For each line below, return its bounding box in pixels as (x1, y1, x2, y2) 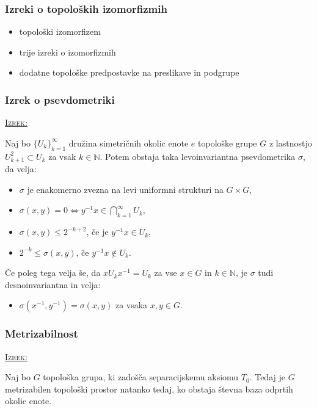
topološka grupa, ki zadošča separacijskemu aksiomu (43, 371, 239, 383)
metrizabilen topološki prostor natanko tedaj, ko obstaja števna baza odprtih (5, 382, 293, 395)
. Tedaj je (249, 371, 285, 383)
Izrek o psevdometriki (5, 92, 115, 107)
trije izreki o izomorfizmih (19, 45, 116, 58)
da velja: (5, 162, 37, 175)
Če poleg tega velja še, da (5, 266, 101, 279)
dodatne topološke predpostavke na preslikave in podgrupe (19, 66, 239, 79)
